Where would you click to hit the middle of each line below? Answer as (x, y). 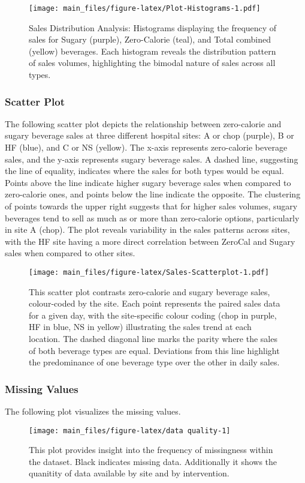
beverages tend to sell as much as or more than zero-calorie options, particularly (152, 217)
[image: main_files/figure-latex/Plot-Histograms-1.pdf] (145, 8)
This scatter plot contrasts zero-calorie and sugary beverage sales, (150, 291)
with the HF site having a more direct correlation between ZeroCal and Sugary (150, 241)
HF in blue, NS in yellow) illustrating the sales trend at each (140, 327)
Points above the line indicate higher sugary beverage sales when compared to (148, 182)
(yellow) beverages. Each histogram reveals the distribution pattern (152, 51)
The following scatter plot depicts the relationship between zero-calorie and (143, 123)
